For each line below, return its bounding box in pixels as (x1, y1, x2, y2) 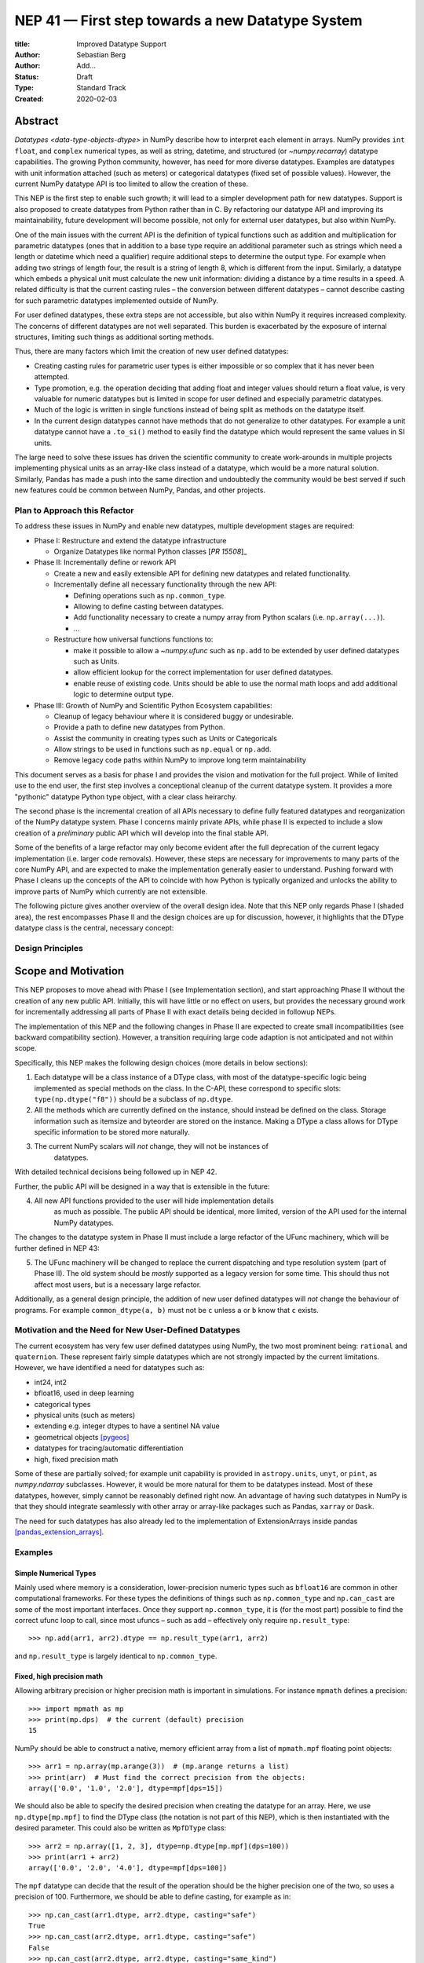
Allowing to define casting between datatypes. (73, 601, 224, 611)
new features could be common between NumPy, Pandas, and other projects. (14, 485, 266, 495)
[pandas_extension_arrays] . (14, 1527, 104, 1537)
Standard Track (76, 83, 126, 93)
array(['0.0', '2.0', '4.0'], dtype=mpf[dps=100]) (28, 1863, 228, 1873)
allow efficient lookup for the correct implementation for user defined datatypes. (73, 667, 334, 677)
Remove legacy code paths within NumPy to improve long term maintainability (53, 755, 306, 765)
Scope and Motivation (14, 964, 125, 978)
